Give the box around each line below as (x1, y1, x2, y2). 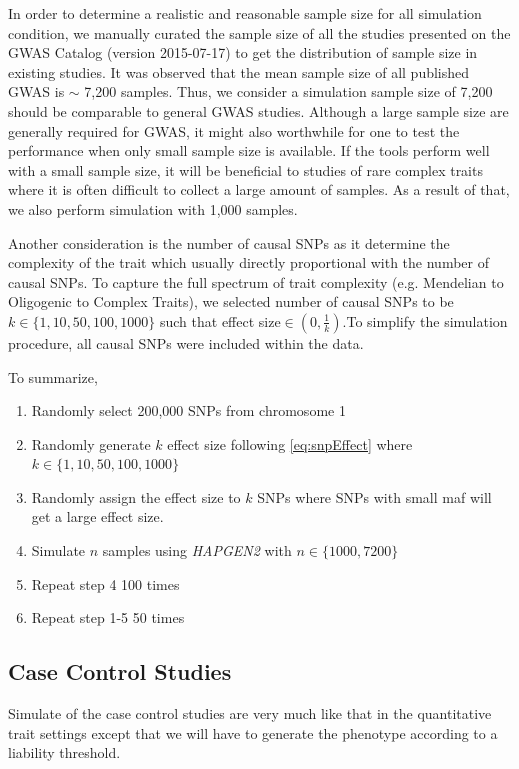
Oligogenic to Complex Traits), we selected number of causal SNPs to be (8, 291, 454, 312)
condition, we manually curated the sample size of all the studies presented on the (8, 22, 511, 43)
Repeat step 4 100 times (31, 573, 180, 594)
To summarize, (8, 366, 98, 387)
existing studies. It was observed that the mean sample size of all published (8, 61, 470, 82)
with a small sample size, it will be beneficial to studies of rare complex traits (8, 159, 483, 180)
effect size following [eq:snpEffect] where (167, 433, 413, 454)
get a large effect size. (31, 506, 164, 527)
